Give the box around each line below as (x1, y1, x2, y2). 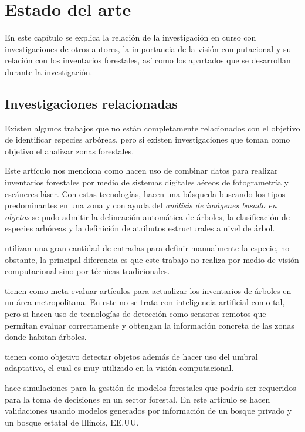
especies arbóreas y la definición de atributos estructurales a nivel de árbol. (5, 222, 275, 234)
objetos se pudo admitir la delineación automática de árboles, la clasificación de (5, 210, 290, 222)
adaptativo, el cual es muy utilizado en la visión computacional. (5, 362, 234, 374)
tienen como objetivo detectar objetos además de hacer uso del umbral (5, 350, 258, 362)
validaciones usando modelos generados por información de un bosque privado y (5, 404, 292, 417)
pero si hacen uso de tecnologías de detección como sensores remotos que (5, 308, 266, 320)
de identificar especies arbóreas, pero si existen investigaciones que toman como (5, 133, 290, 146)
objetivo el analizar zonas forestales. (5, 144, 134, 157)
